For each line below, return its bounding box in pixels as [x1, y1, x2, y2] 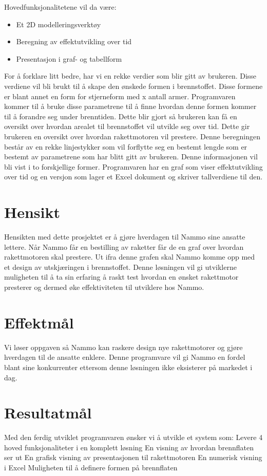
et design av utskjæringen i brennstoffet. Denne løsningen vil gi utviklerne [4, 261, 237, 272]
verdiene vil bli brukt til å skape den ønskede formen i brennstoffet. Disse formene [4, 80, 263, 91]
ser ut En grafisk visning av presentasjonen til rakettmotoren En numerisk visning [4, 452, 262, 463]
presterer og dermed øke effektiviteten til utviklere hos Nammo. [4, 282, 204, 292]
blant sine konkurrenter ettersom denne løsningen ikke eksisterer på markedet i [4, 361, 253, 372]
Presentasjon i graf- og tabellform [16, 53, 122, 64]
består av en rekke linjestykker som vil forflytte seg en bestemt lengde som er [4, 141, 247, 152]
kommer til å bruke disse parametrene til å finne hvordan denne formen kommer [4, 101, 257, 112]
